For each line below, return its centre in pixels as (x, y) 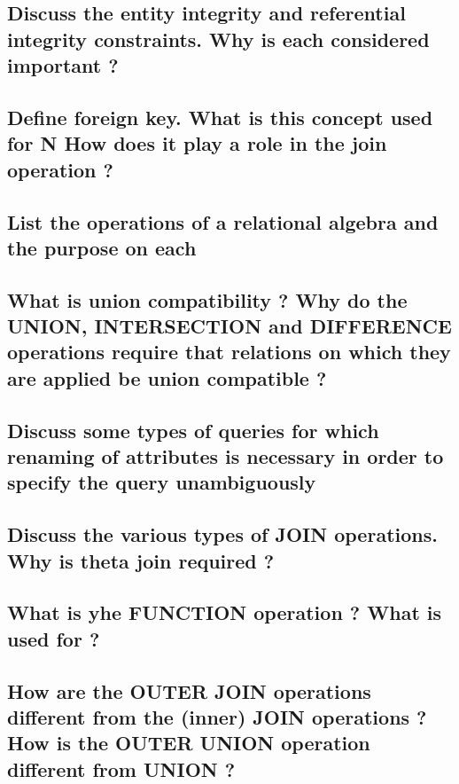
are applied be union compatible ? (167, 377)
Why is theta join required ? (141, 560)
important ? (63, 65)
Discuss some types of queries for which (193, 430)
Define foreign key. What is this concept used (220, 117)
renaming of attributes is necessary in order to (226, 456)
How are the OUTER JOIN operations (189, 690)
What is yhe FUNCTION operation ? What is (225, 612)
